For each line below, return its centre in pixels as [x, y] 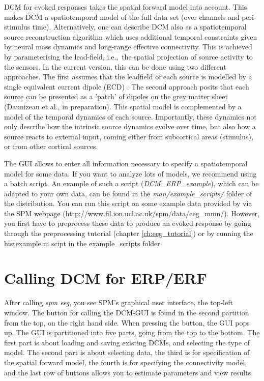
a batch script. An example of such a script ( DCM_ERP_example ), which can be [131, 183]
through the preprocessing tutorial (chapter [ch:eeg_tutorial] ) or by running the [129, 233]
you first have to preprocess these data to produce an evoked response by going [128, 223]
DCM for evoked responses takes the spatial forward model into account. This [126, 7]
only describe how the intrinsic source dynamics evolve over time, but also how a [130, 126]
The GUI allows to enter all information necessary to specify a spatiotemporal [126, 163]
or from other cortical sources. [51, 146]
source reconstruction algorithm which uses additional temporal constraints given [131, 36]
